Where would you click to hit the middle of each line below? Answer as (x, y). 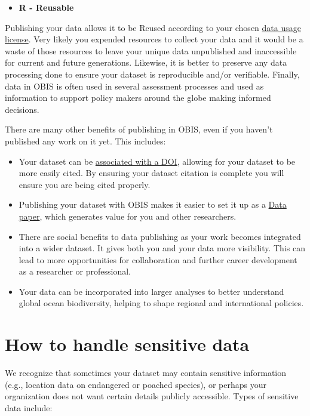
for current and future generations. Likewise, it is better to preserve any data (146, 62)
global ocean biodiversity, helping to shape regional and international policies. (161, 303)
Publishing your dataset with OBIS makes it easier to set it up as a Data (153, 204)
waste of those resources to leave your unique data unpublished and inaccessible (151, 50)
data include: (29, 407)
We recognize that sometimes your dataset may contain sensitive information (146, 373)
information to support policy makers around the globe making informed (138, 98)
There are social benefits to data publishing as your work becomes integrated (160, 236)
